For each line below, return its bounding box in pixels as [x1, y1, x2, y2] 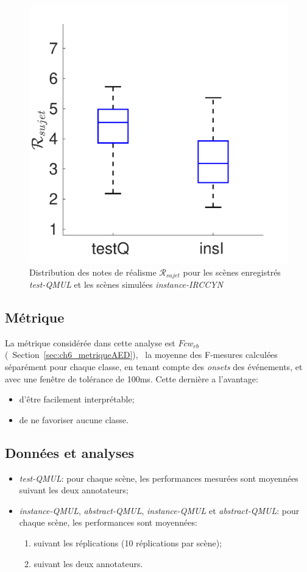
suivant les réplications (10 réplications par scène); [34, 536, 222, 549]
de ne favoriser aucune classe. [19, 413, 129, 426]
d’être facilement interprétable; [19, 393, 135, 406]
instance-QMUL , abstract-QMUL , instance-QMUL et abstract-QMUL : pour [19, 504, 300, 517]
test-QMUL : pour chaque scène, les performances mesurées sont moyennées [19, 471, 298, 484]
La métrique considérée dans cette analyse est [5, 336, 175, 349]
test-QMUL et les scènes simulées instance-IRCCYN [29, 278, 224, 291]
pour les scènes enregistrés [183, 265, 281, 278]
